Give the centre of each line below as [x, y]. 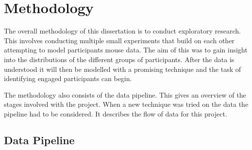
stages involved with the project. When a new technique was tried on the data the [126, 104]
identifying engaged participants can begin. [68, 78]
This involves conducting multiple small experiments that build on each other [119, 40]
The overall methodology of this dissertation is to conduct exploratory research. [122, 31]
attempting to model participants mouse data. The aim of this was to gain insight [126, 50]
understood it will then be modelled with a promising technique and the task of [123, 69]
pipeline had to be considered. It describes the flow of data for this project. [116, 113]
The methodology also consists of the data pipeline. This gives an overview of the [125, 94]
